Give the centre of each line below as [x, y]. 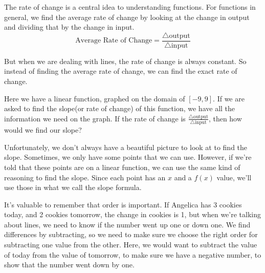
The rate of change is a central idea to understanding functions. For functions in [130, 7]
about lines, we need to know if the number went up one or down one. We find [127, 224]
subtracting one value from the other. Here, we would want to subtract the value [131, 245]
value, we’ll [234, 177]
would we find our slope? [43, 130]
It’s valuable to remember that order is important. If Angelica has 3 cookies [123, 204]
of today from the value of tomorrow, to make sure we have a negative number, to [133, 254]
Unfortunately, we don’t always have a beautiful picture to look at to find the [126, 147]
